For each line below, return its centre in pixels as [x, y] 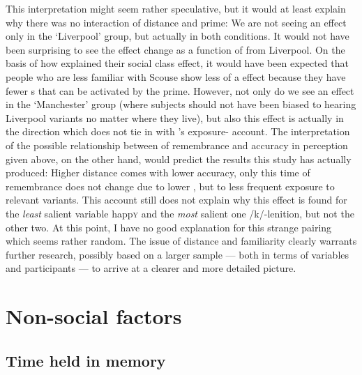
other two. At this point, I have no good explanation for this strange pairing [169, 227]
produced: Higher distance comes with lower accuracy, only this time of [158, 173]
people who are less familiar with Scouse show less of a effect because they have [176, 76]
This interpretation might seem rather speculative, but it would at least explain [176, 8]
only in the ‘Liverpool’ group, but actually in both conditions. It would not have [178, 36]
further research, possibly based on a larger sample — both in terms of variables [178, 254]
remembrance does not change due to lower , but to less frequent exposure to [170, 186]
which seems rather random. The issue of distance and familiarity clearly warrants [181, 241]
